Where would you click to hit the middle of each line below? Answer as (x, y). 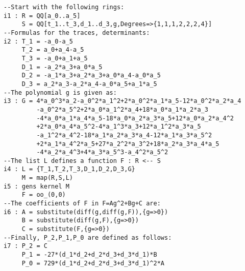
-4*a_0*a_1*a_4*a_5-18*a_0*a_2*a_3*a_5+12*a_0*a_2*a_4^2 (135, 118)
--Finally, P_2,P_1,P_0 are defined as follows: (88, 237)
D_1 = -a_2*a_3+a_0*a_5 (62, 67)
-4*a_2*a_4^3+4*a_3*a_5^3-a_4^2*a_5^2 (102, 152)
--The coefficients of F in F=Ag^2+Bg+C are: (82, 204)
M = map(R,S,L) (47, 178)
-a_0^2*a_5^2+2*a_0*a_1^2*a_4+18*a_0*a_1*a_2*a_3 (122, 109)
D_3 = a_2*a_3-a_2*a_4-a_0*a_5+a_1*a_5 (89, 84)
